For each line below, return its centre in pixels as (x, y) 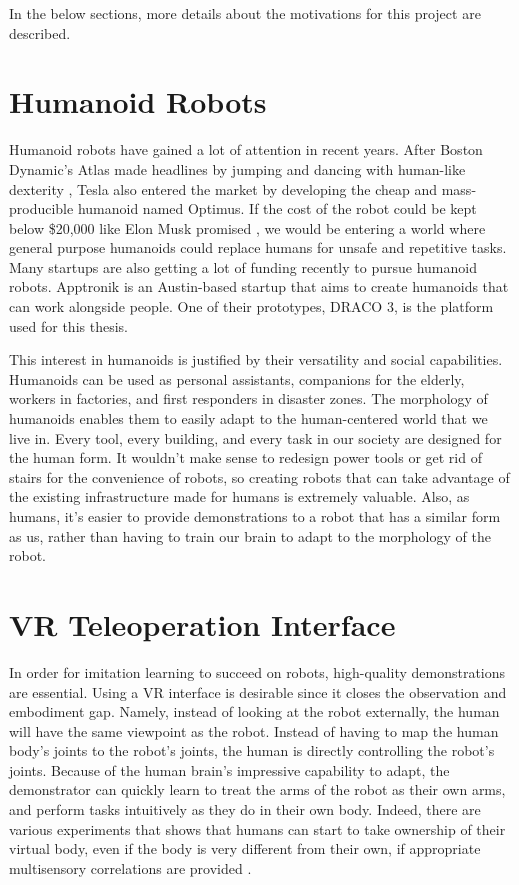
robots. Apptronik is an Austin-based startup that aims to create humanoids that (259, 286)
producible (41, 208)
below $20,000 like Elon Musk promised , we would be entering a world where (247, 227)
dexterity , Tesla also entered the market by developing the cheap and (223, 188)
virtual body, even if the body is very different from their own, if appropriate (245, 848)
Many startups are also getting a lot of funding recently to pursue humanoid (243, 266)
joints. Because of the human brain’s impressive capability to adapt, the (229, 769)
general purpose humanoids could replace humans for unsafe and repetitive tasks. (258, 247)
